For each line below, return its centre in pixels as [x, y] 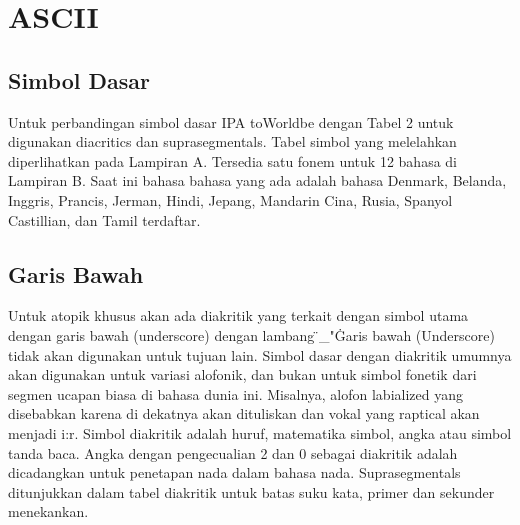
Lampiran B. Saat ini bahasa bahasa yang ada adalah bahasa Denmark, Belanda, [257, 180]
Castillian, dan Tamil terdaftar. [104, 219]
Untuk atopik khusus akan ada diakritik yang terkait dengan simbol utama [238, 315]
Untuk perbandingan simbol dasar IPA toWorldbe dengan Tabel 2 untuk [231, 121]
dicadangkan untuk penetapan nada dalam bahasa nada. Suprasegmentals [234, 472]
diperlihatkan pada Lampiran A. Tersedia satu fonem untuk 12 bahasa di [232, 160]
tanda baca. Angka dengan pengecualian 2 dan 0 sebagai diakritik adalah [233, 452]
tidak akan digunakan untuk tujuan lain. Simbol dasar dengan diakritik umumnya [260, 354]
